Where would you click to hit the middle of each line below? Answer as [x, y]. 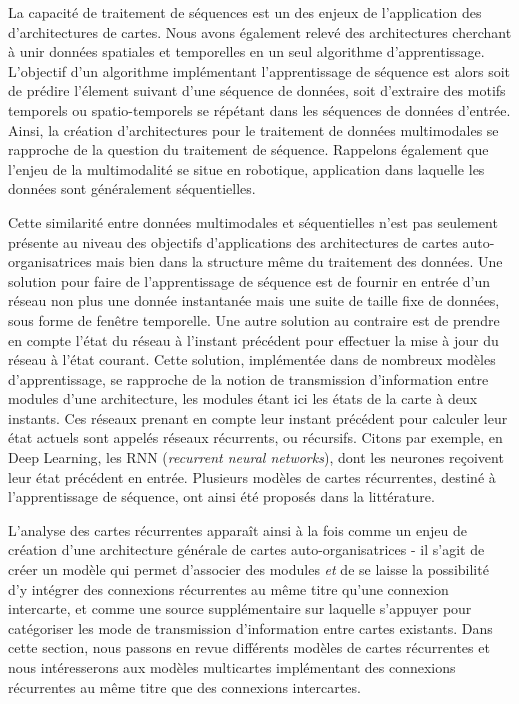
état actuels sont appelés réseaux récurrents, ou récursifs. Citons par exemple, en [255, 437]
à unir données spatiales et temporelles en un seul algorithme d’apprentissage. [246, 51]
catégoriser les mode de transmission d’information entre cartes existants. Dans [250, 627]
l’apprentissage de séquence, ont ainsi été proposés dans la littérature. [221, 496]
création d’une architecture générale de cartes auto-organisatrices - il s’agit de [246, 549]
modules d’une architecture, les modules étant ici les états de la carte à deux [243, 398]
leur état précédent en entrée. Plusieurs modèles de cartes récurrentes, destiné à [252, 476]
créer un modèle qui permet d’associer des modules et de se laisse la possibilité [248, 569]
